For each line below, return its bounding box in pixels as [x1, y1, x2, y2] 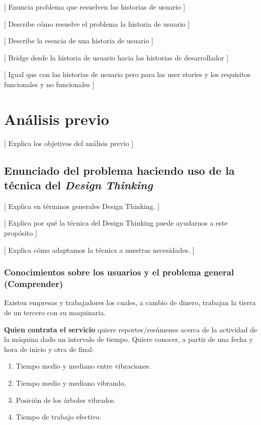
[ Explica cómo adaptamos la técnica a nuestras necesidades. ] [4, 244, 195, 255]
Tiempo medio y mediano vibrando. [16, 377, 126, 388]
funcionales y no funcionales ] [4, 79, 95, 89]
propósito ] [4, 228, 37, 238]
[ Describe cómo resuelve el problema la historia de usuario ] [4, 18, 190, 29]
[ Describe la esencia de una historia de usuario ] [4, 35, 153, 46]
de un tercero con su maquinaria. [4, 307, 106, 317]
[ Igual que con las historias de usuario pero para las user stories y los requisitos [4, 69, 250, 80]
